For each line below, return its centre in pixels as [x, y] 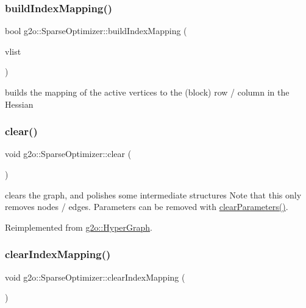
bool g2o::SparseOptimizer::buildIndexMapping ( [96, 31]
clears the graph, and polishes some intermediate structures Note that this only [153, 194]
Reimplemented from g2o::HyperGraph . [79, 227]
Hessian [19, 104]
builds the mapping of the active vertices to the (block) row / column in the [147, 92]
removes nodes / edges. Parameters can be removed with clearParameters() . [147, 207]
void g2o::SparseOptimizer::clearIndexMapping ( [95, 277]
